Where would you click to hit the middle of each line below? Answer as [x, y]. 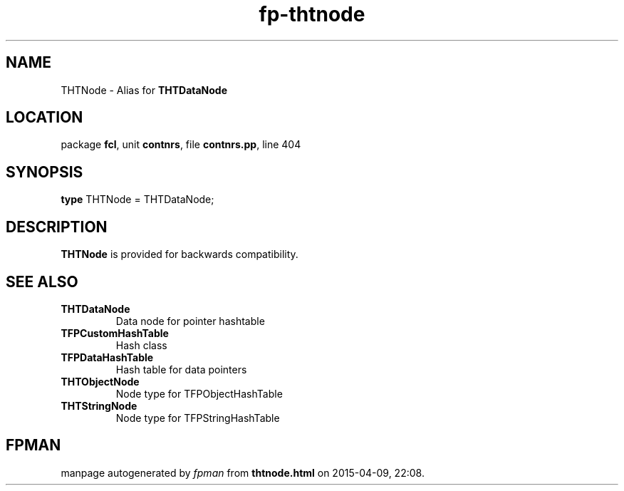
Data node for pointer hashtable [190, 321]
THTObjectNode [100, 381]
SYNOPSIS [45, 172]
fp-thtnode [312, 14]
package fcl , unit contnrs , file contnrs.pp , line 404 [181, 145]
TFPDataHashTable [107, 357]
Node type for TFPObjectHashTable [199, 393]
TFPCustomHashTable [115, 333]
